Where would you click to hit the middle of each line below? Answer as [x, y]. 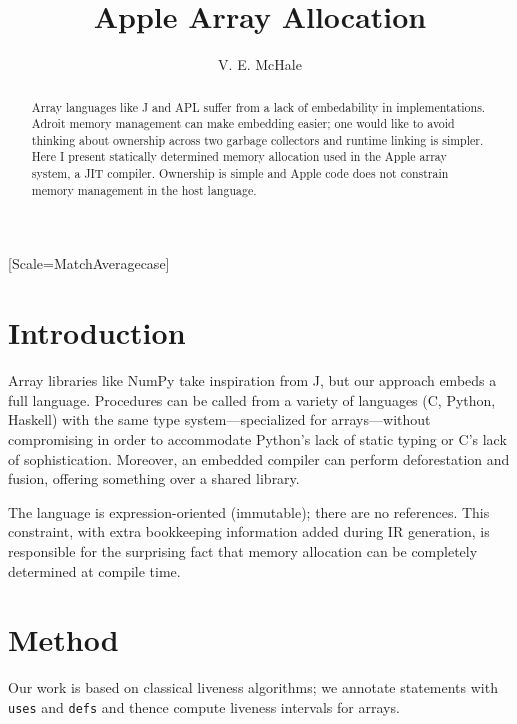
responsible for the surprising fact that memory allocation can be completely [243, 550]
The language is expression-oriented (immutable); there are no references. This [249, 511]
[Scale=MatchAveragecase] [89, 263]
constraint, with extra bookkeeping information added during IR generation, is [249, 531]
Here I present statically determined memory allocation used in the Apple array [239, 156]
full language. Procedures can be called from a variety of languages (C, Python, [252, 399]
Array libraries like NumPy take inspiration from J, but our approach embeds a [252, 380]
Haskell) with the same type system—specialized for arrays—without [219, 419]
